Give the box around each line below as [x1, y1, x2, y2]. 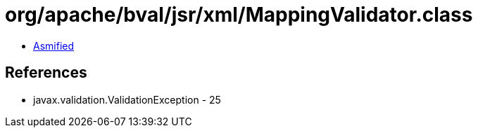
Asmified [33, 39, 75, 52]
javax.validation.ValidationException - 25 [33, 93, 221, 106]
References [5, 64, 87, 82]
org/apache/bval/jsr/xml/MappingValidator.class [5, 3, 473, 27]
